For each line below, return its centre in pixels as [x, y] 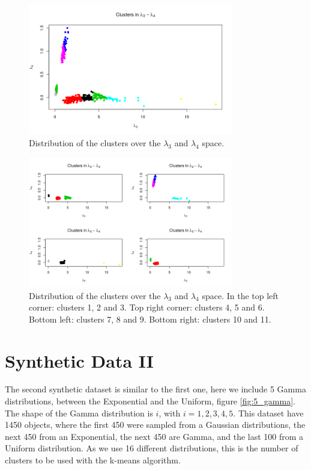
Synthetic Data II [80, 360]
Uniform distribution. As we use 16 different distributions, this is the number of [152, 448]
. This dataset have [268, 413]
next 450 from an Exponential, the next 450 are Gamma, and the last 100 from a [154, 436]
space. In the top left [240, 295]
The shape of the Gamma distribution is [79, 413]
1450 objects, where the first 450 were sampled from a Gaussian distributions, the [155, 425]
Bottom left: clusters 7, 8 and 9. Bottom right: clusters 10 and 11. [150, 319]
